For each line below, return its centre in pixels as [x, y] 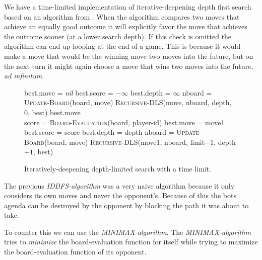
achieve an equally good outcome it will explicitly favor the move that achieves [126, 26]
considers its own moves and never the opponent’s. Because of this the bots [120, 195]
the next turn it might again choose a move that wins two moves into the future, [129, 66]
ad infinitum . [24, 76]
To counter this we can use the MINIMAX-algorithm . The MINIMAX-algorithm [127, 232]
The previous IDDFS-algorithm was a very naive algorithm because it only [119, 185]
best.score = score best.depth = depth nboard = [99, 132]
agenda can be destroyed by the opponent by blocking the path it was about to [126, 205]
